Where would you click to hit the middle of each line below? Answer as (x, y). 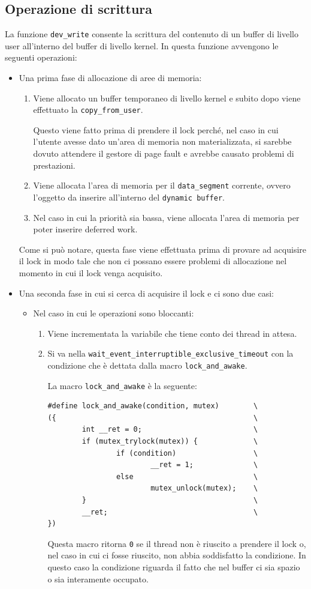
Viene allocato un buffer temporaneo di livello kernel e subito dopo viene (167, 98)
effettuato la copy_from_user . (88, 110)
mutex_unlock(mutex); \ (204, 488)
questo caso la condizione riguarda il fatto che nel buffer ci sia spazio (174, 567)
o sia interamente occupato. (98, 578)
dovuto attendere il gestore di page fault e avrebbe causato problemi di (164, 153)
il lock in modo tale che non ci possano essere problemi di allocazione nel (153, 261)
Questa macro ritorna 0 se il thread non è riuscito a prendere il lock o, (177, 543)
